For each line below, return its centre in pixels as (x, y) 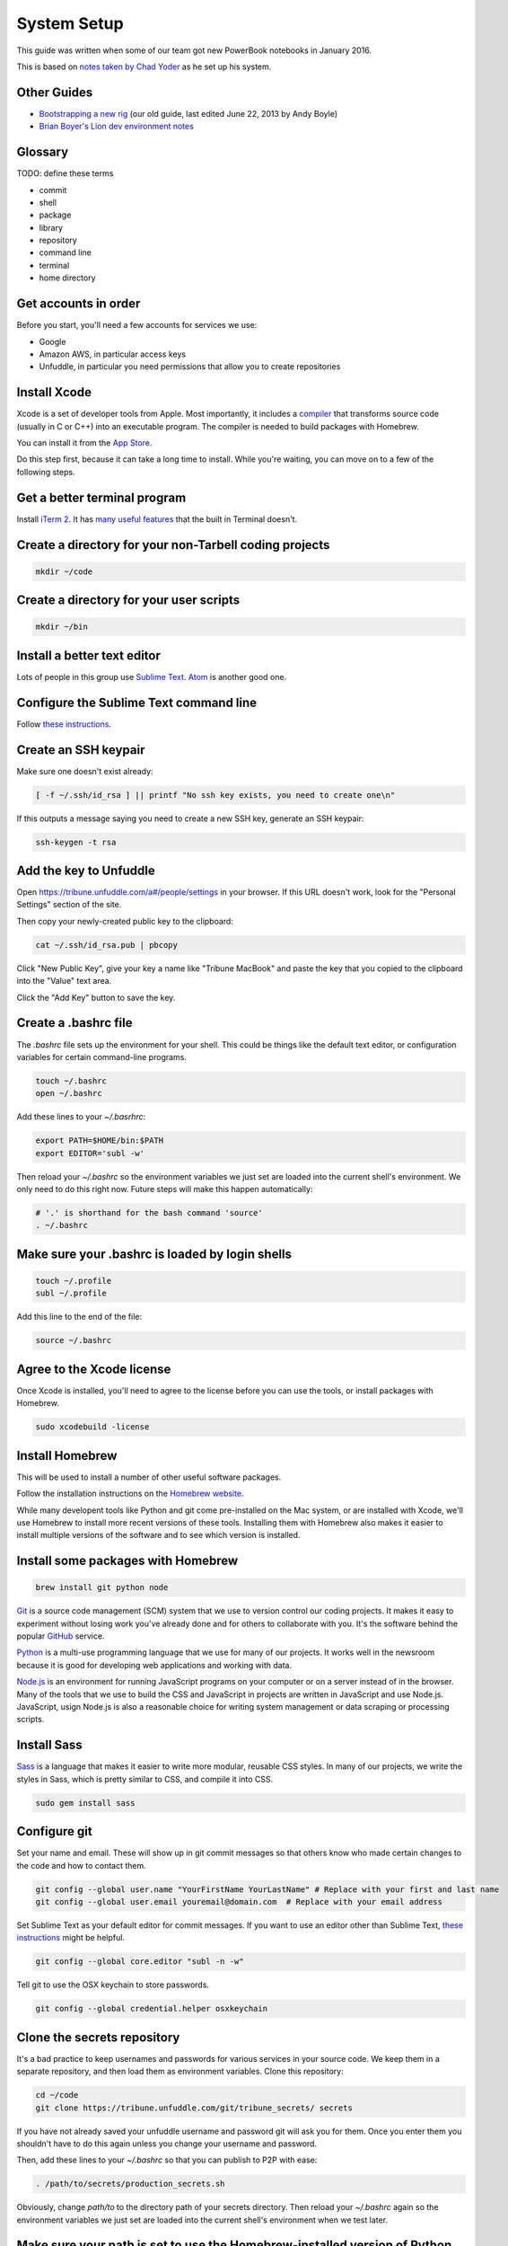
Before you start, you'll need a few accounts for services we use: (137, 325)
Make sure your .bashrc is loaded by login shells (154, 1254)
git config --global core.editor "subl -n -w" (140, 1962)
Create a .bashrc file (74, 1023)
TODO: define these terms (65, 173)
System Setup (70, 23)
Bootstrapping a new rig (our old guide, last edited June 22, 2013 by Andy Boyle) (188, 113)
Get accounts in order (79, 304)
